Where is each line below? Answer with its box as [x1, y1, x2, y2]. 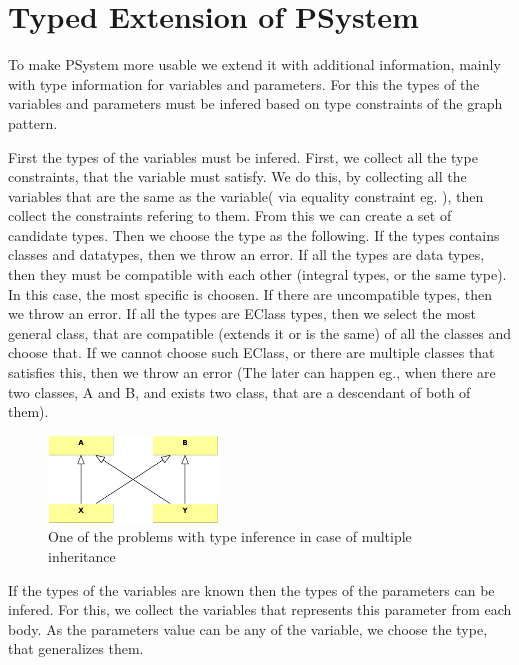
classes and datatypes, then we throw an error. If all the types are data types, [8, 244, 485, 265]
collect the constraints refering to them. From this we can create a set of [8, 205, 452, 226]
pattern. [8, 112, 58, 133]
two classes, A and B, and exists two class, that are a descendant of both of [8, 381, 471, 402]
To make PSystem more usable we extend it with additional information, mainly [8, 54, 501, 75]
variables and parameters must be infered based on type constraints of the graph [8, 93, 503, 114]
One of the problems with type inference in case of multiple [48, 526, 412, 547]
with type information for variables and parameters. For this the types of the [8, 73, 480, 94]
